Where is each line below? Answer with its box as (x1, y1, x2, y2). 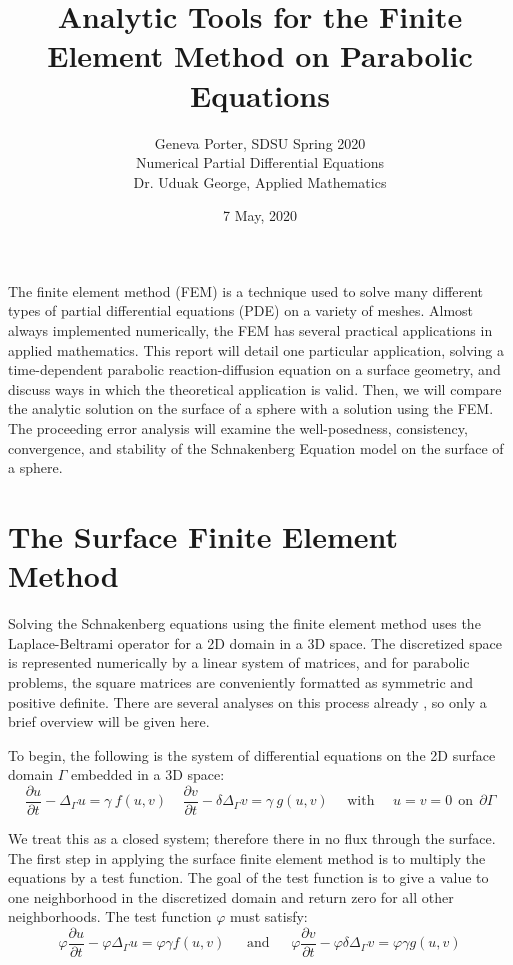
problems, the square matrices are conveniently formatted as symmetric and (8, 671, 473, 692)
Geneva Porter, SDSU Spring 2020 (154, 132, 366, 153)
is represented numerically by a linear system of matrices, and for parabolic (8, 652, 470, 673)
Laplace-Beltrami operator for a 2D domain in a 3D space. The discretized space (8, 632, 502, 653)
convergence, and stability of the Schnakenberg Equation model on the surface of (8, 437, 504, 458)
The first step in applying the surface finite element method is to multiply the (8, 847, 486, 868)
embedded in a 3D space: (71, 764, 225, 785)
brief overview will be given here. (8, 711, 210, 732)
